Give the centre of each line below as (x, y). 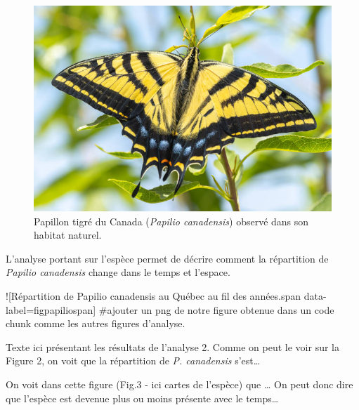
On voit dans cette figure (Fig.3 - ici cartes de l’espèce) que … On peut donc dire (179, 384)
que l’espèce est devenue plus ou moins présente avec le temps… (142, 398)
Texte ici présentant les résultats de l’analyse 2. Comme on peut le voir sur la (173, 346)
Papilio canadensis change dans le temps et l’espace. (118, 272)
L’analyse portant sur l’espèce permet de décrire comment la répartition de (167, 258)
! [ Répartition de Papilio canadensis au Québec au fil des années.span (154, 296)
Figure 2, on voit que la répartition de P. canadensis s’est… (133, 361)
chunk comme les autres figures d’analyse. (96, 323)
